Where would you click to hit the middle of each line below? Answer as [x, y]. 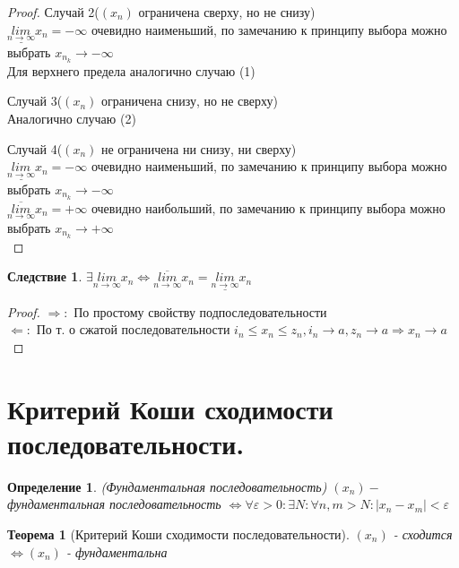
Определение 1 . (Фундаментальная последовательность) [167, 486]
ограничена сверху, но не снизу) [227, 12]
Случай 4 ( [35, 148]
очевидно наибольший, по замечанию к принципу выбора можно [268, 207]
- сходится [423, 534]
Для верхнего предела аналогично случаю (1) [131, 70]
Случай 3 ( [35, 101]
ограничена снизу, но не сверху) [190, 101]
